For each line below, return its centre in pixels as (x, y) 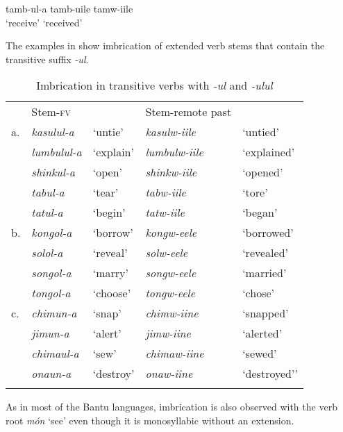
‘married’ (265, 273)
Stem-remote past (189, 112)
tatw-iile (165, 213)
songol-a (51, 273)
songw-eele (171, 273)
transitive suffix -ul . (47, 59)
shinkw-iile (171, 172)
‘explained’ (269, 152)
